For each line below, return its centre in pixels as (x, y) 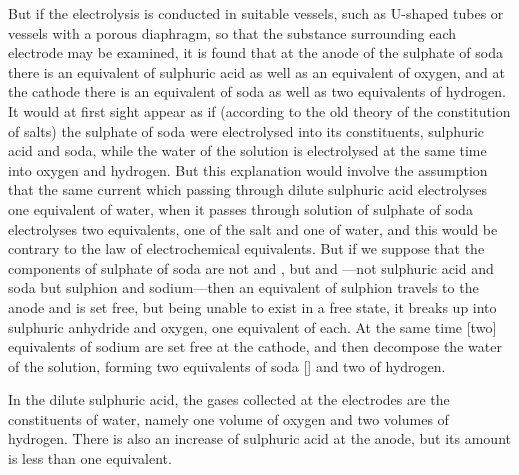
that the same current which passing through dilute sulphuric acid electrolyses (247, 189)
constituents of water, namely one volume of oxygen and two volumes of (228, 418)
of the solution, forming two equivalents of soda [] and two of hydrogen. (227, 365)
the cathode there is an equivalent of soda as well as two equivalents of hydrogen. (257, 91)
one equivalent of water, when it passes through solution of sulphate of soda (240, 208)
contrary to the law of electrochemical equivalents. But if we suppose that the (246, 248)
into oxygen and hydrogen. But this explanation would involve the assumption (248, 169)
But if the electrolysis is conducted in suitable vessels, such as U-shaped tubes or (256, 13)
